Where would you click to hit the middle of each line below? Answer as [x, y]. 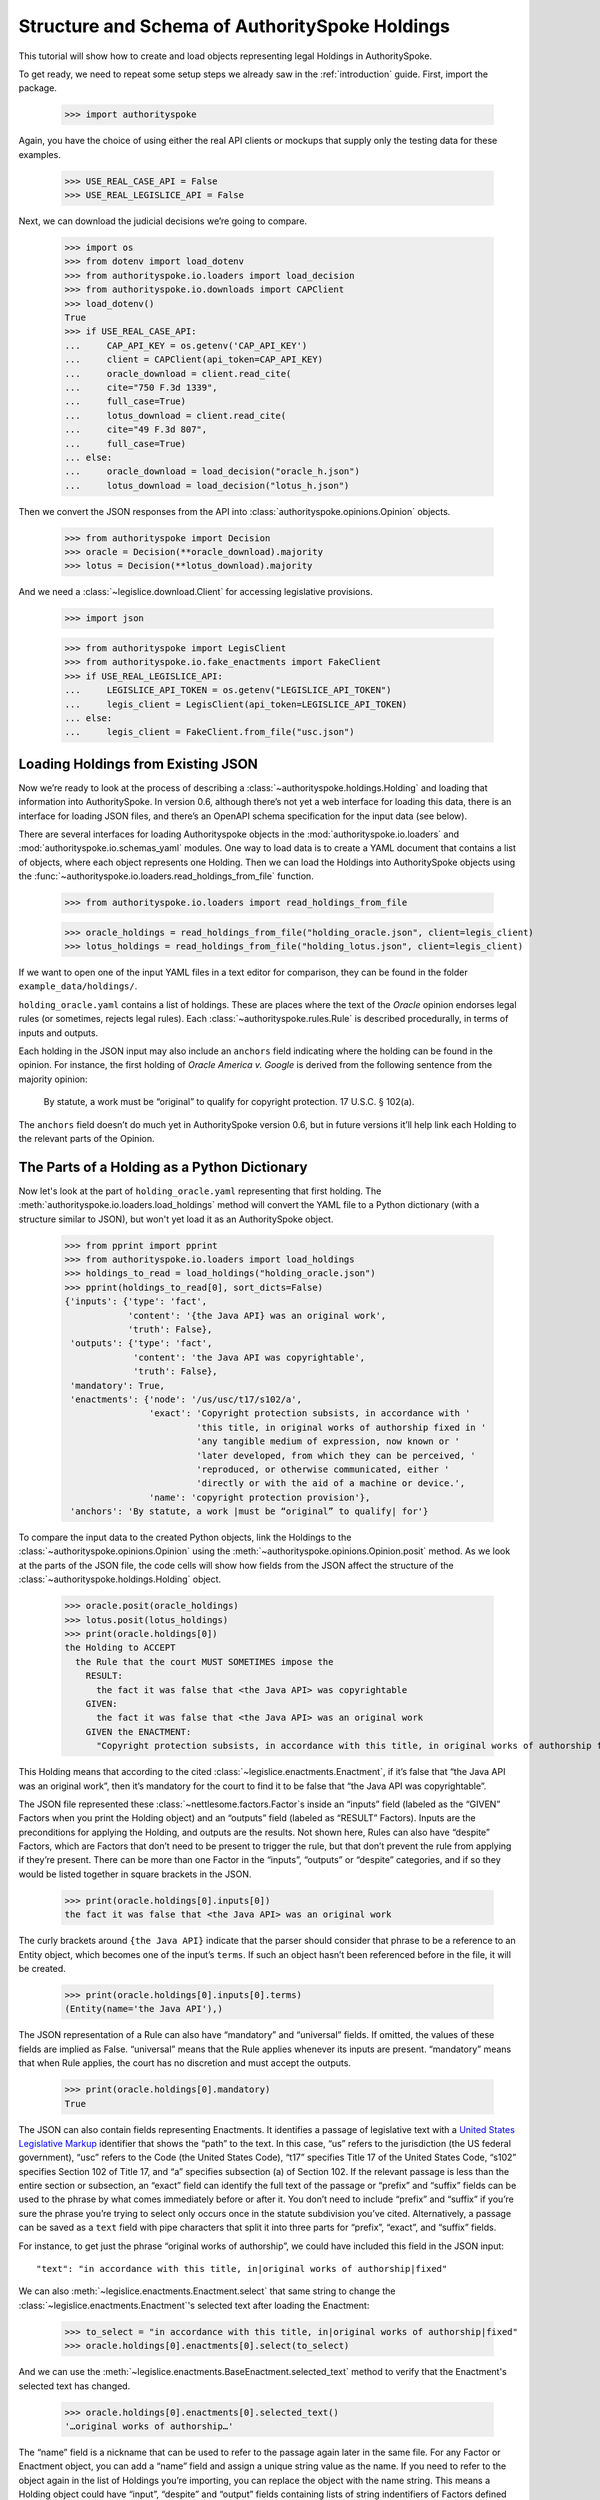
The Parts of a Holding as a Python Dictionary [163, 1166]
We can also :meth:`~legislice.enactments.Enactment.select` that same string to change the [207, 2291]
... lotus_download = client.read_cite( [175, 415]
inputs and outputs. [58, 1032]
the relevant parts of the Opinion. [86, 1138]
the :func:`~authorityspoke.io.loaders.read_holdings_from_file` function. [166, 876]
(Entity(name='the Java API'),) [144, 2009]
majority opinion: [53, 1079]
